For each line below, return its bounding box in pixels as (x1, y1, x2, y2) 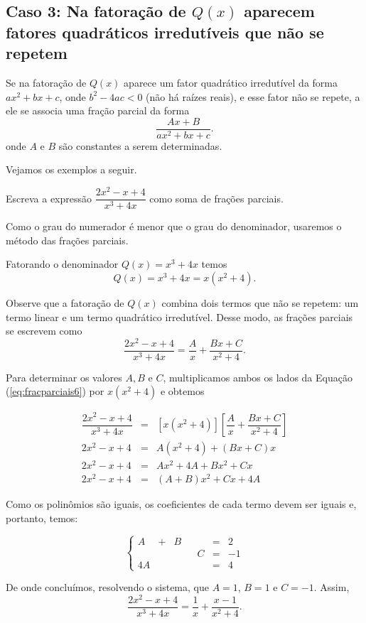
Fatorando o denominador (6, 256, 119, 271)
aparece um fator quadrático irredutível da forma (124, 75, 338, 90)
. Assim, (313, 580, 350, 595)
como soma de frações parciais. (149, 190, 284, 205)
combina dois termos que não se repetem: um (161, 295, 359, 310)
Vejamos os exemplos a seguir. (6, 162, 137, 177)
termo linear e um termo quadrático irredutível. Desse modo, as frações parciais (6, 309, 353, 324)
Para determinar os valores (6, 369, 122, 384)
